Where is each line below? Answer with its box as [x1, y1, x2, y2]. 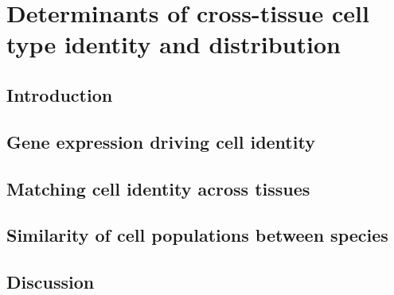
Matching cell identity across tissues [6, 176, 310, 200]
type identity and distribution [6, 28, 341, 60]
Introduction [6, 82, 113, 107]
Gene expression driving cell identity [6, 129, 315, 153]
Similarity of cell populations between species [6, 223, 388, 247]
